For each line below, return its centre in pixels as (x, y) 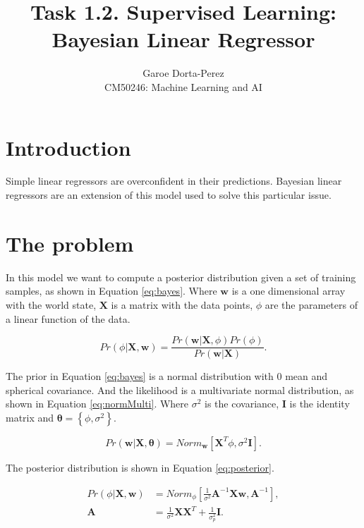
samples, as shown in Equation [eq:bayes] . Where (111, 291)
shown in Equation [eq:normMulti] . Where (97, 404)
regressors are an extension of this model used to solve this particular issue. (169, 195)
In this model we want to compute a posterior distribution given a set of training (181, 277)
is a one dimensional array (289, 291)
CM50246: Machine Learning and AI (183, 86)
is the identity (320, 404)
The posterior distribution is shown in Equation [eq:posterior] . (140, 467)
